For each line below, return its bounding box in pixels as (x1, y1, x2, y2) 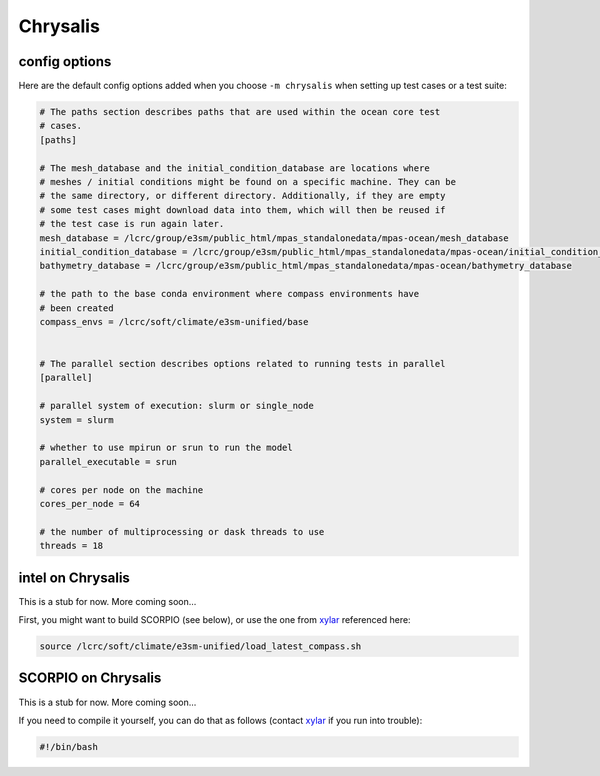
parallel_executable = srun (39, 456, 177, 467)
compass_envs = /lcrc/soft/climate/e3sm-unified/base (39, 316, 309, 327)
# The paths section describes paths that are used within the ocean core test (39, 106, 441, 118)
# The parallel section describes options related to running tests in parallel (39, 358, 446, 370)
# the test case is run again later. (39, 218, 225, 230)
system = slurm (39, 414, 114, 425)
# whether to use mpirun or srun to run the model (39, 442, 294, 454)
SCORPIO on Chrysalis (18, 670, 162, 687)
